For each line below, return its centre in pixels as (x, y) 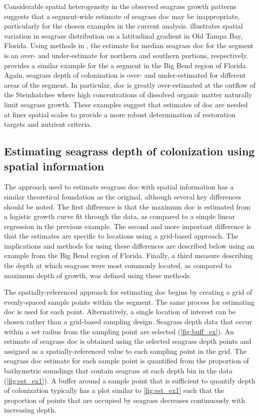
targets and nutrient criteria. (48, 124)
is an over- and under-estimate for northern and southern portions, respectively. (126, 55)
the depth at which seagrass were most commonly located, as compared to (118, 265)
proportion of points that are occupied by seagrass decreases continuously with (125, 400)
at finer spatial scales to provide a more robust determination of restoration (120, 114)
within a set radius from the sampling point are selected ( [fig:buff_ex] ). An (119, 331)
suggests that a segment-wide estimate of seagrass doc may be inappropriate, (122, 16)
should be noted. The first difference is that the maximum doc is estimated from (127, 206)
